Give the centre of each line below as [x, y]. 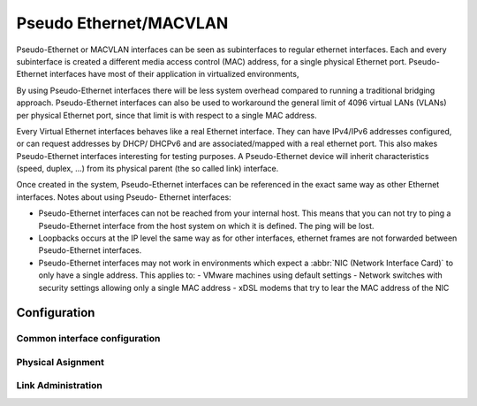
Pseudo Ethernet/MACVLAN [122, 23]
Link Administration [60, 386]
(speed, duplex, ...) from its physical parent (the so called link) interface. [148, 169]
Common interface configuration [88, 339]
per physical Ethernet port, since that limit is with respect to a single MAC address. [167, 115]
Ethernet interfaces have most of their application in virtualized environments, [158, 74]
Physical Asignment [61, 362]
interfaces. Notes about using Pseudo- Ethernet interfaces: [124, 197]
